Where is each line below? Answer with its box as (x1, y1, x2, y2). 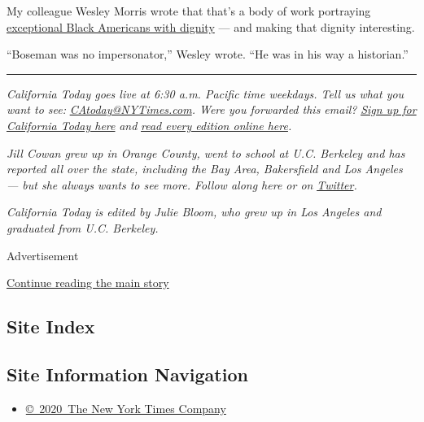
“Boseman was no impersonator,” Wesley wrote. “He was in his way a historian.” (7, 46, 409, 63)
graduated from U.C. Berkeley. (7, 219, 159, 236)
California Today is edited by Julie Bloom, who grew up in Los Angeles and (7, 203, 382, 220)
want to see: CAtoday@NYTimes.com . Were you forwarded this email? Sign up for (7, 101, 417, 118)
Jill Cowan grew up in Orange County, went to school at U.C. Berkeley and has (7, 144, 405, 161)
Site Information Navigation (7, 361, 248, 386)
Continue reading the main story (7, 274, 169, 291)
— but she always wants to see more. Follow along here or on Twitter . (7, 176, 357, 193)
